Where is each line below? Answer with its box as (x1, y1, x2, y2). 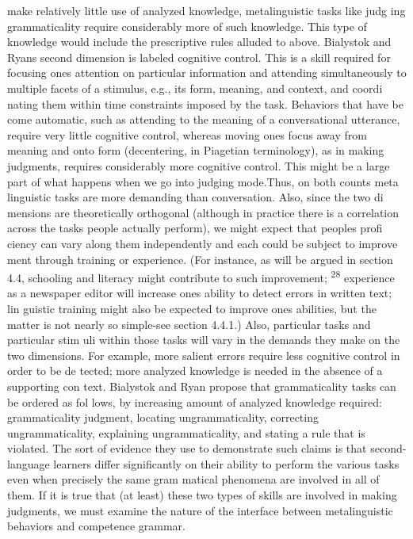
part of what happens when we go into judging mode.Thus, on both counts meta (7, 173, 399, 189)
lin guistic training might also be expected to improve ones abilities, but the (7, 300, 377, 316)
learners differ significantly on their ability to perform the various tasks (53, 455, 400, 472)
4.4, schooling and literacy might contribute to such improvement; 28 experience (7, 267, 395, 285)
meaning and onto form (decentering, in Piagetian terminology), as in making (7, 142, 384, 159)
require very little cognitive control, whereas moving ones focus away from (7, 126, 367, 143)
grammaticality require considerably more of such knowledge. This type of (7, 17, 367, 34)
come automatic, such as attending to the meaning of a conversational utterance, (7, 111, 400, 128)
